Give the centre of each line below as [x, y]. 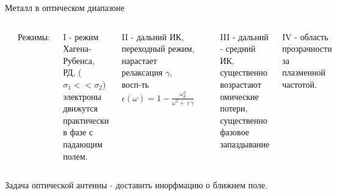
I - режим [81, 36]
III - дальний [244, 36]
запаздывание [245, 144]
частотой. [299, 84]
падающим [83, 144]
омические [239, 96]
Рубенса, [79, 60]
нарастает [140, 60]
